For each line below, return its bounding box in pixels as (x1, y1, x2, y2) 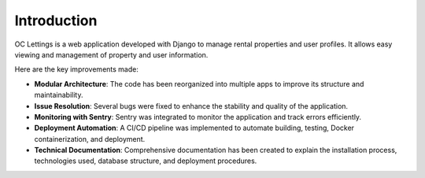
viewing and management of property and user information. (14, 50, 209, 59)
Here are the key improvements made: (14, 65, 139, 74)
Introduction (14, 12, 98, 29)
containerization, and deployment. (34, 134, 146, 143)
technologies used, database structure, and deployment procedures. (34, 156, 257, 165)
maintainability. (34, 91, 83, 100)
